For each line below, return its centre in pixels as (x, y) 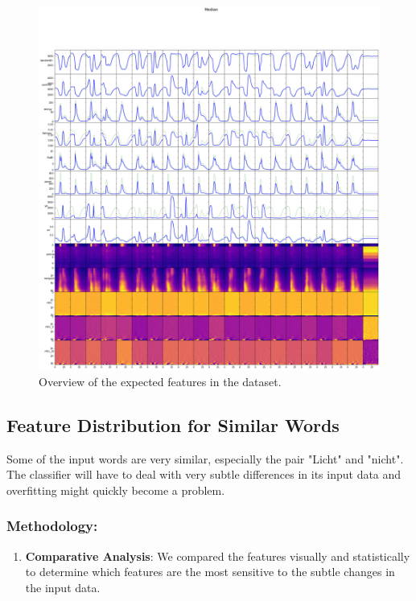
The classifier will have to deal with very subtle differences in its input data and (204, 474)
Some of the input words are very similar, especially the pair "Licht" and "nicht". (205, 458)
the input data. (63, 587)
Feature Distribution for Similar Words (173, 424)
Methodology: (52, 526)
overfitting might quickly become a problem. (116, 490)
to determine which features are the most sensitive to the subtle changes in (210, 572)
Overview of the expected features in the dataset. (160, 381)
